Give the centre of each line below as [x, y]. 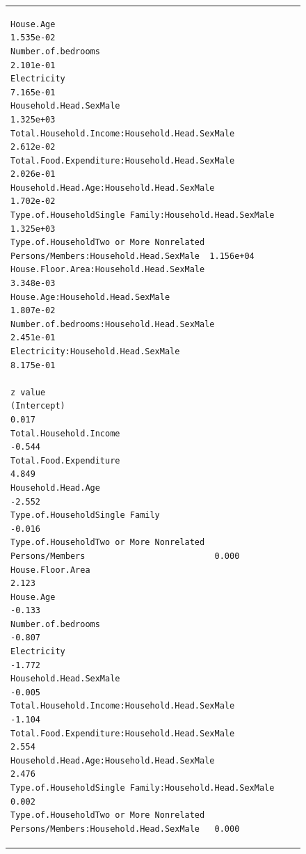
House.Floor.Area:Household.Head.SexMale [108, 270]
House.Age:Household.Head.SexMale [90, 297]
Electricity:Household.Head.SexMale [95, 351]
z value [28, 392]
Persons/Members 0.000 [125, 556]
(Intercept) [38, 406]
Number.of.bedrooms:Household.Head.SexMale [113, 324]
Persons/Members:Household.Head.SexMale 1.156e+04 [132, 256]
